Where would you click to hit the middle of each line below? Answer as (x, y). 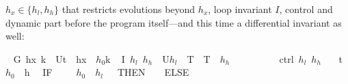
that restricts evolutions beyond (129, 9)
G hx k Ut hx (50, 58)
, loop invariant (240, 9)
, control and (306, 9)
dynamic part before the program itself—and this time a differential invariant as (174, 22)
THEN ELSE (153, 72)
